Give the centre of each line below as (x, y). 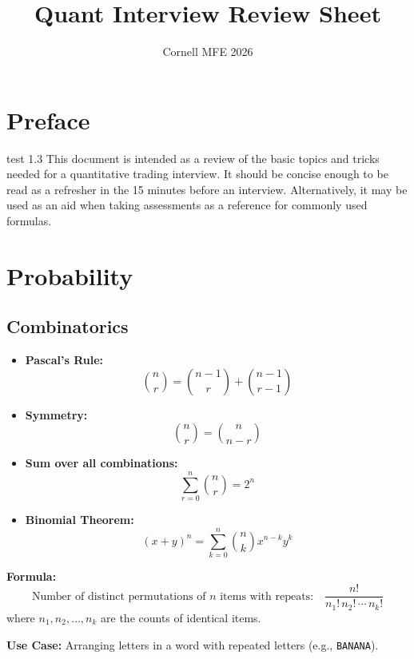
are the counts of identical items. (181, 617)
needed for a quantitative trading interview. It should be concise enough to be (197, 174)
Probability (70, 275)
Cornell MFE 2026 (208, 52)
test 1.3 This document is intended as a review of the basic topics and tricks (193, 158)
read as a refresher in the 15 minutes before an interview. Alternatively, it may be (207, 189)
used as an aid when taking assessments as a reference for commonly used (187, 205)
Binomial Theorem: (80, 520)
